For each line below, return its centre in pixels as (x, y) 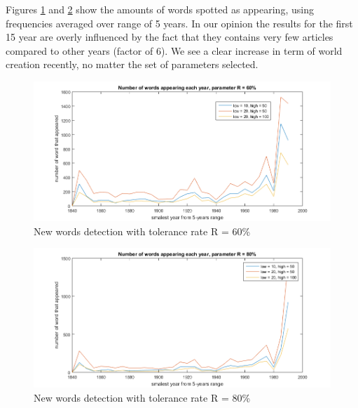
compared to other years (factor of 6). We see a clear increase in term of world (174, 50)
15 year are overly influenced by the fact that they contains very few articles (170, 37)
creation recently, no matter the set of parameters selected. (132, 64)
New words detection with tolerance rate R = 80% (142, 397)
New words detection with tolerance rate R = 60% (142, 231)
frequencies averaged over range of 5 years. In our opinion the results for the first (179, 23)
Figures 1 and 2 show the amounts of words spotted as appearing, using (160, 9)
